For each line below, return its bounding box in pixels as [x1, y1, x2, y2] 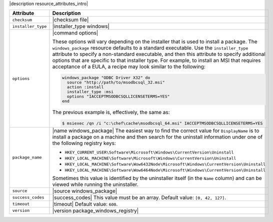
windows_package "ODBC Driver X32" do [61, 75, 150, 80]
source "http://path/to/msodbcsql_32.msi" [66, 80, 165, 85]
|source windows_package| [52, 187, 117, 194]
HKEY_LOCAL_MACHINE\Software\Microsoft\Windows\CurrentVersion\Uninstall [64, 155, 236, 161]
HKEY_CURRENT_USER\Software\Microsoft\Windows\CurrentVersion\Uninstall [64, 149, 234, 155]
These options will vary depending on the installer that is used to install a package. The [52, 38, 257, 45]
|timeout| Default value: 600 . [52, 200, 118, 207]
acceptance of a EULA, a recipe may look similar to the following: [52, 63, 206, 70]
